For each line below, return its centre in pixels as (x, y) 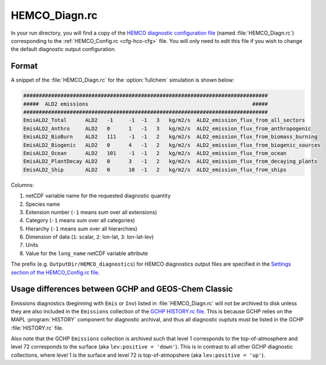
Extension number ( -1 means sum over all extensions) (91, 212)
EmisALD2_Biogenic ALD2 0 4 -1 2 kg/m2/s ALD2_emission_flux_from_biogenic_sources (172, 145)
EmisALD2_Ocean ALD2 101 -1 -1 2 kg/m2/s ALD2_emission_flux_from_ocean (155, 153)
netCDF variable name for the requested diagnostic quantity (98, 196)
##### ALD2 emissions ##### (146, 104)
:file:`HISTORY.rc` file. (37, 328)
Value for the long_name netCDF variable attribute (87, 253)
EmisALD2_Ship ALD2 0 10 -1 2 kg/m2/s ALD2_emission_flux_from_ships (155, 170)
